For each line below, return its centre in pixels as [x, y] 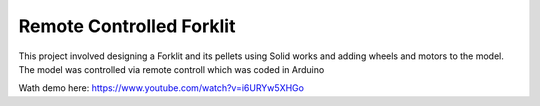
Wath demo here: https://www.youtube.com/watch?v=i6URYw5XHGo [161, 88]
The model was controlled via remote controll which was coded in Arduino [171, 69]
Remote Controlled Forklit [127, 26]
